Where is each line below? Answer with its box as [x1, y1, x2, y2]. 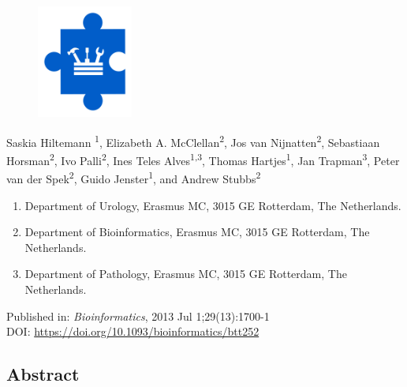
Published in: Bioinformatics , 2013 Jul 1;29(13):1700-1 [6, 307, 270, 324]
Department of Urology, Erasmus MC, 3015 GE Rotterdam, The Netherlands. [24, 197, 401, 213]
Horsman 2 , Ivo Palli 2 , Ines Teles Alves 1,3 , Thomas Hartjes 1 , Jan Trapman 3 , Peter [6, 150, 400, 168]
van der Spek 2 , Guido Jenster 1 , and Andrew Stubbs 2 [6, 168, 261, 186]
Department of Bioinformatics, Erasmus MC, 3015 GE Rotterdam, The [24, 224, 370, 240]
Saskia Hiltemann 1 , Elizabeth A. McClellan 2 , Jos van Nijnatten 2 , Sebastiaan [6, 131, 380, 150]
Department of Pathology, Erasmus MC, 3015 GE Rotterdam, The [24, 265, 347, 282]
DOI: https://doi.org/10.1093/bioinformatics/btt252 [6, 323, 260, 340]
